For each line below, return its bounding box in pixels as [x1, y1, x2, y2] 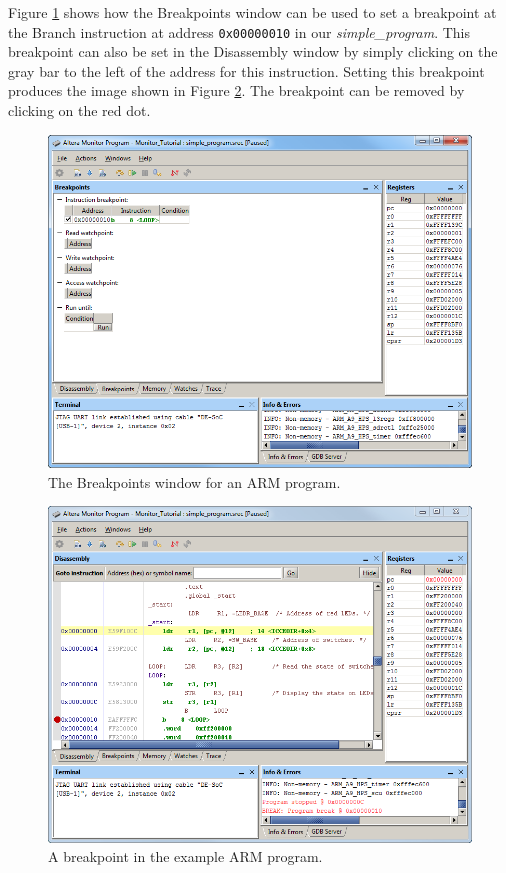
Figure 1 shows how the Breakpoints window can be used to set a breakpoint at [8, 2, 497, 22]
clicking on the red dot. [8, 100, 151, 121]
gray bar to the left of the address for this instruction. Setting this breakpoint [8, 60, 485, 81]
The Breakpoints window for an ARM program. [48, 471, 341, 492]
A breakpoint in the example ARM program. [48, 846, 323, 867]
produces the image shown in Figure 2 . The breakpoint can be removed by [8, 80, 465, 101]
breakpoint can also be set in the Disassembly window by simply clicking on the [8, 41, 498, 62]
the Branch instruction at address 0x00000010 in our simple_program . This [8, 21, 471, 42]
